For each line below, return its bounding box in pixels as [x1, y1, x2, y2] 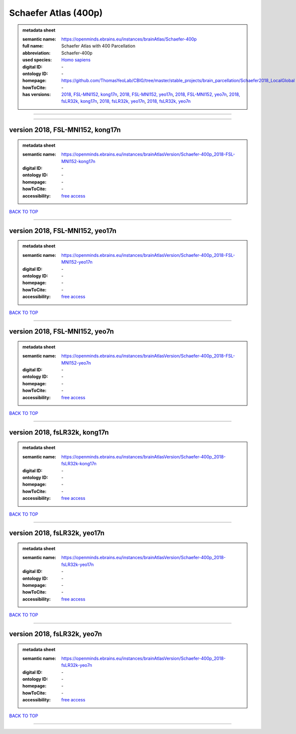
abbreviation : [22, 50, 51, 56]
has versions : [22, 91, 51, 97]
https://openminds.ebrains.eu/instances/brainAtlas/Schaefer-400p [61, 36, 197, 42]
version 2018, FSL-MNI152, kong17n [9, 126, 121, 134]
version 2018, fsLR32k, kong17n [9, 428, 109, 437]
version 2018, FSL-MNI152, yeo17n [9, 226, 117, 235]
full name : [22, 43, 44, 49]
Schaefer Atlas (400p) [9, 7, 103, 18]
